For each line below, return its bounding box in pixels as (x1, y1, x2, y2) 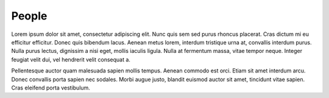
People (11, 9, 48, 23)
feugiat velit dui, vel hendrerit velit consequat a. (11, 55, 131, 63)
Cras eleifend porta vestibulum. (11, 84, 91, 91)
